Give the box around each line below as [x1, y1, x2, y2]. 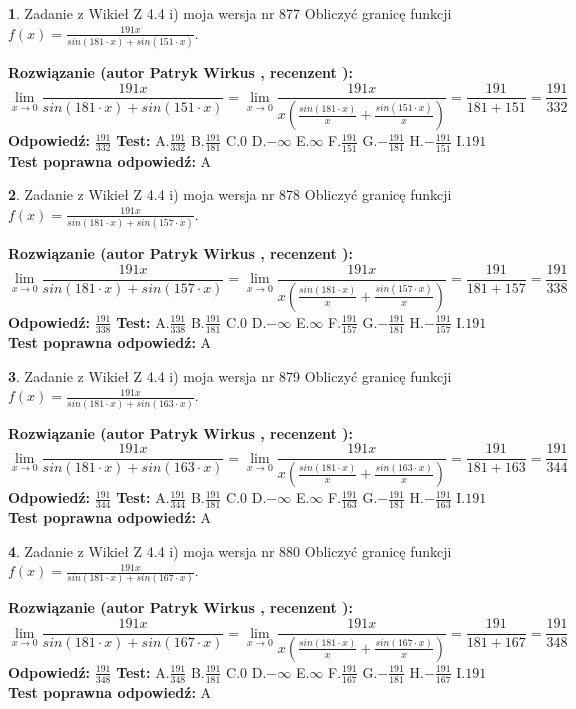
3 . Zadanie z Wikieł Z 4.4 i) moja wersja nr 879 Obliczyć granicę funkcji [8, 365, 452, 386]
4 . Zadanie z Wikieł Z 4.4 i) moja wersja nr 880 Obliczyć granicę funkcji [8, 540, 452, 561]
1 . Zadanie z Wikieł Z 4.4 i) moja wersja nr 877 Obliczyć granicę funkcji [8, 3, 452, 23]
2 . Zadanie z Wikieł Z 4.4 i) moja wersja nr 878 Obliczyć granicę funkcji [8, 184, 452, 205]
